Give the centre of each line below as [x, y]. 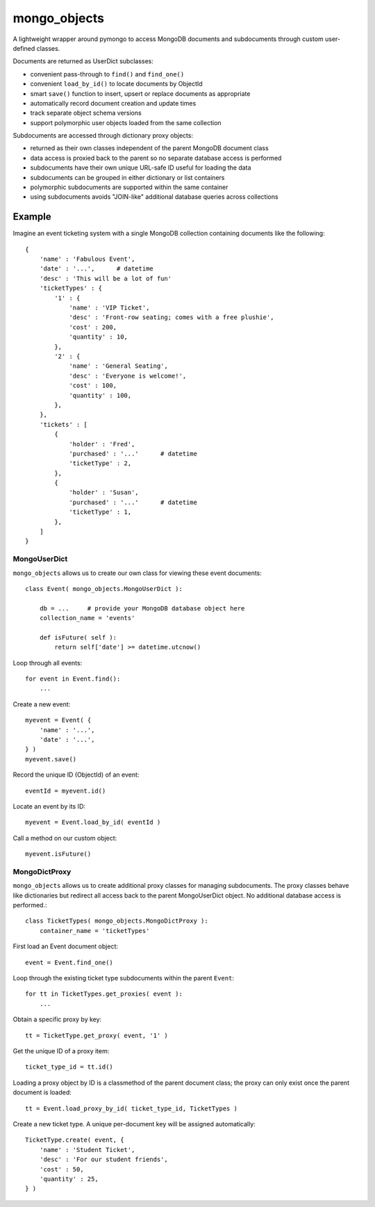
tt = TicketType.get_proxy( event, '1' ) [97, 1035]
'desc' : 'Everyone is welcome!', [128, 376]
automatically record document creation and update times [113, 103]
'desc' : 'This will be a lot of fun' [106, 278]
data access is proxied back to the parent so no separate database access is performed [156, 158]
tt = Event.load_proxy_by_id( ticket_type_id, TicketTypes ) [131, 1108]
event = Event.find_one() [69, 962]
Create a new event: [42, 704]
